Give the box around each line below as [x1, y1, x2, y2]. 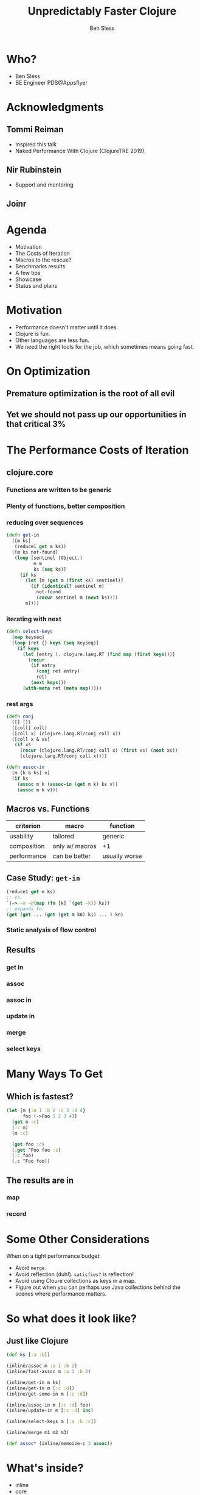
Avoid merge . [15, 1264, 47, 1272]
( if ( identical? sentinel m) [30, 583, 105, 590]
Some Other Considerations [6, 1232, 150, 1246]
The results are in [6, 1175, 74, 1185]
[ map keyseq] [12, 634, 45, 640]
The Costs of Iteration [15, 249, 70, 257]
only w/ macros [52, 842, 97, 851]
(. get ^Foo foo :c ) [12, 1147, 61, 1153]
